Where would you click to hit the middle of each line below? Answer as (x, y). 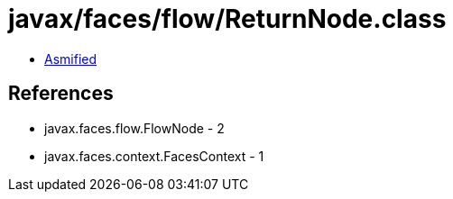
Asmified (71, 59)
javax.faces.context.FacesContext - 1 (154, 156)
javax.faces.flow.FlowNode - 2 (134, 128)
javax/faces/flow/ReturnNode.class (227, 19)
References (61, 94)
